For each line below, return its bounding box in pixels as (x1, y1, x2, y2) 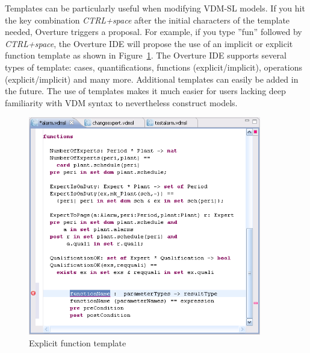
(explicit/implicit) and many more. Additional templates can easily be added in (5, 72, 299, 85)
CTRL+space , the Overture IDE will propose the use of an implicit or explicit (5, 37, 293, 49)
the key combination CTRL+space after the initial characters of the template (5, 13, 290, 26)
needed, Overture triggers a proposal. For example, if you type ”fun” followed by (5, 25, 302, 38)
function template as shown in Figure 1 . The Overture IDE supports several (5, 49, 287, 62)
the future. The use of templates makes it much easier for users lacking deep (5, 84, 286, 97)
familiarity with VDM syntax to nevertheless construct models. (5, 96, 238, 109)
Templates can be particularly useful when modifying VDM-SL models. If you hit (5, 2, 305, 14)
